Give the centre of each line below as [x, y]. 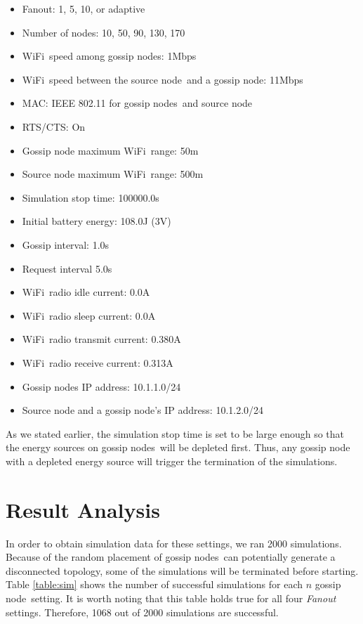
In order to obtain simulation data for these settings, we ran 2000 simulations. [174, 543]
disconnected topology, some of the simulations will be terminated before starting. [182, 570]
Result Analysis [83, 509]
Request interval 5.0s [67, 268]
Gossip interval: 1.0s [66, 244]
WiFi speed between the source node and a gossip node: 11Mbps [163, 79]
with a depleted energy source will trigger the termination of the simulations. [172, 461]
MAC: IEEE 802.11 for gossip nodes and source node [137, 103]
